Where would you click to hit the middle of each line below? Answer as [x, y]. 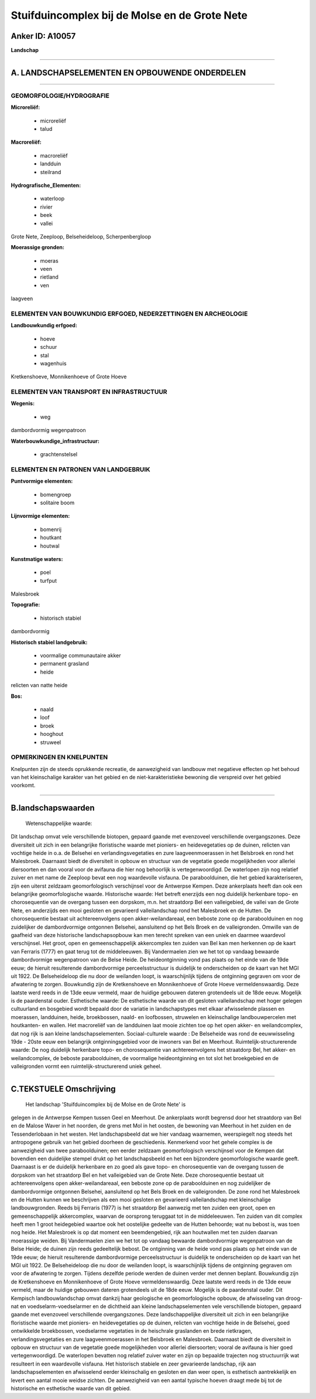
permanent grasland [64, 664]
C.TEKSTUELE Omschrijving [63, 1089]
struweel [51, 742]
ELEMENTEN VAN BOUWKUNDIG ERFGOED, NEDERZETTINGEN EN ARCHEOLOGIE [129, 314]
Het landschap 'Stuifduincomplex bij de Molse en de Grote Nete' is [106, 1104]
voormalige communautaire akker [80, 656]
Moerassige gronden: [37, 247]
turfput [48, 580]
